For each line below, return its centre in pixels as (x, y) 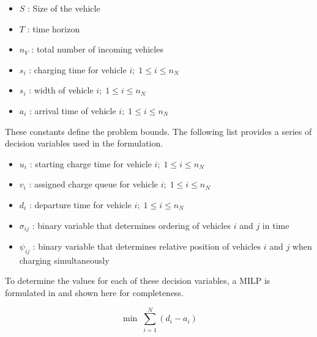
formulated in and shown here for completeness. (95, 292)
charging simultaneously (64, 260)
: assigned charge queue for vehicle (94, 184)
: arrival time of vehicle (73, 110)
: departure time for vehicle (80, 204)
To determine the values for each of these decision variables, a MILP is (138, 281)
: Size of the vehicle (64, 8)
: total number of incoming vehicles (97, 49)
